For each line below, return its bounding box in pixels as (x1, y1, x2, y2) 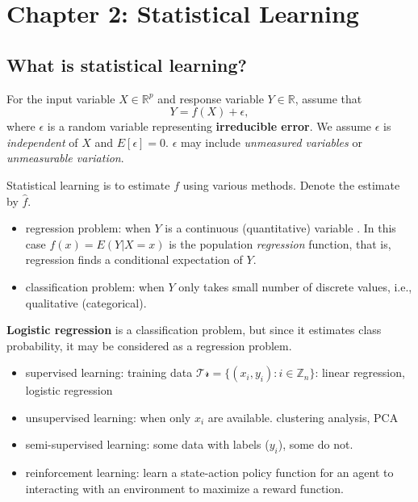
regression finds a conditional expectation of (25, 251, 243, 268)
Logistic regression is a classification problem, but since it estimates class (6, 321, 382, 338)
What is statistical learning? (6, 52, 247, 77)
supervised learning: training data (25, 364, 193, 381)
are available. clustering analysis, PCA (207, 408, 399, 425)
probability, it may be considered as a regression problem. (6, 337, 292, 353)
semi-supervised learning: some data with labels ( (25, 436, 270, 453)
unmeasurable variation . (6, 149, 124, 166)
